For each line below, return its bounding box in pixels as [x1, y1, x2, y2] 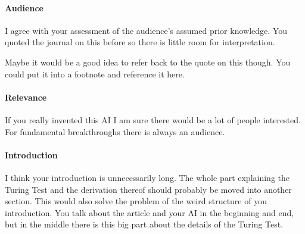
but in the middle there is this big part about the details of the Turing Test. [5, 218, 284, 230]
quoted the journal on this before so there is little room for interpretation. [5, 36, 275, 48]
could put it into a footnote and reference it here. [5, 67, 185, 80]
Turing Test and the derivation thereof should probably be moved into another [5, 183, 292, 195]
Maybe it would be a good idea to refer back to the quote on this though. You [5, 55, 291, 68]
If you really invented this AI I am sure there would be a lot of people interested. [5, 113, 301, 126]
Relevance [5, 91, 47, 103]
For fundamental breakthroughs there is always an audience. [5, 125, 225, 138]
